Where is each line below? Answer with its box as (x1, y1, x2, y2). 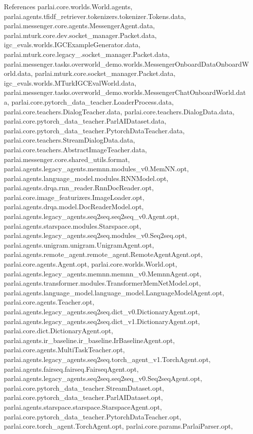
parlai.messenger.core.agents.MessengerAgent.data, (4, 20, 155, 31)
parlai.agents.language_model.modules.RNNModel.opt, (4, 173, 169, 183)
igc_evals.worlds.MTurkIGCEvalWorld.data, (4, 77, 137, 88)
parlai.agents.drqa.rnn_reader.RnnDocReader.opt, (4, 182, 154, 193)
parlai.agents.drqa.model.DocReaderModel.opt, (4, 201, 144, 212)
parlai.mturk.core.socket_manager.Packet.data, (35, 68, 176, 78)
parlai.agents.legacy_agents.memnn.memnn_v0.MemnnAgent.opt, (4, 268, 201, 278)
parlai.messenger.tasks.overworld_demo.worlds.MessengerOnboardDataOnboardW (4, 58, 249, 69)
